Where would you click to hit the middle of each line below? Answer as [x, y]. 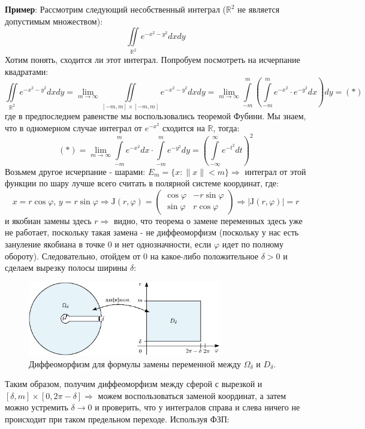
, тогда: [226, 127]
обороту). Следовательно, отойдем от [73, 256]
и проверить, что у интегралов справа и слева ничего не [197, 407]
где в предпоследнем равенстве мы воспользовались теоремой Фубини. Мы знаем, [156, 116]
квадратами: [27, 71]
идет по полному [253, 244]
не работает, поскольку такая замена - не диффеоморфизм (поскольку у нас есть [152, 232]
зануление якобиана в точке [55, 244]
